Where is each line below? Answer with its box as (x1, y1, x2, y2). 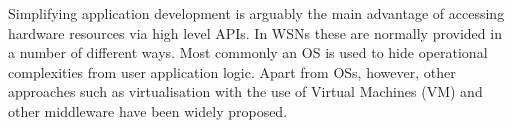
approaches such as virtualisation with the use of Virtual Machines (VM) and (8, 81, 483, 102)
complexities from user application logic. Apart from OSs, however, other (8, 61, 456, 82)
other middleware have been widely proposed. (8, 100, 288, 121)
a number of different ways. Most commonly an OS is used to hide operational (8, 42, 488, 63)
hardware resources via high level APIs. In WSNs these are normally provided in (8, 22, 502, 43)
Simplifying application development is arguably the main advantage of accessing (8, 3, 505, 23)
